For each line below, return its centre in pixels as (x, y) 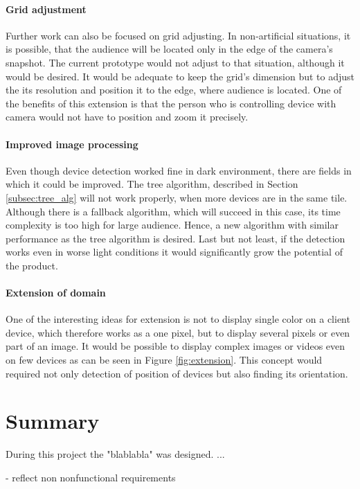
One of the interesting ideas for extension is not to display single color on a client (178, 319)
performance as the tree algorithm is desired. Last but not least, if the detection (175, 238)
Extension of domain (56, 293)
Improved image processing (72, 144)
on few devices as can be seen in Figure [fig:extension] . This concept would (164, 360)
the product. (32, 265)
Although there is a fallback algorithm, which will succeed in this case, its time (173, 211)
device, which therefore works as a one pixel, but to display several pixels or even (178, 332)
